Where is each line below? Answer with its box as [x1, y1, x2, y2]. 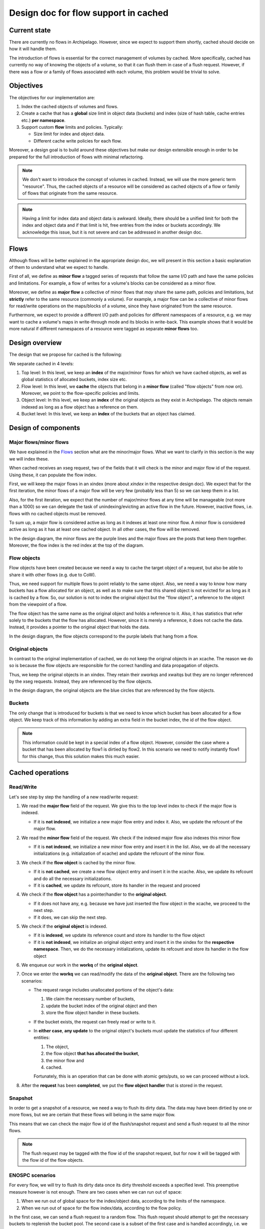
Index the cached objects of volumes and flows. [21, 103, 119, 109]
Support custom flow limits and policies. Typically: [21, 124, 124, 130]
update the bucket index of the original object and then [46, 1003, 157, 1009]
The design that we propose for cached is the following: [9, 351, 122, 357]
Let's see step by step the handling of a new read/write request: [9, 794, 139, 800]
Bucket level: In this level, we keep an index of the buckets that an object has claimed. [21, 411, 196, 417]
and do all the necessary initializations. [33, 876, 112, 881]
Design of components [9, 424, 80, 432]
